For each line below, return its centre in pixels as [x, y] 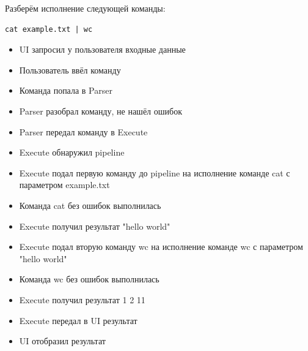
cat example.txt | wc [49, 29]
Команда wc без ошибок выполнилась [89, 279]
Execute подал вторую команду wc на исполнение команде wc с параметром [161, 247]
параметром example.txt [64, 185]
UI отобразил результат [62, 341]
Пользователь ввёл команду [70, 70]
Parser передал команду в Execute [83, 131]
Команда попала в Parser [66, 90]
